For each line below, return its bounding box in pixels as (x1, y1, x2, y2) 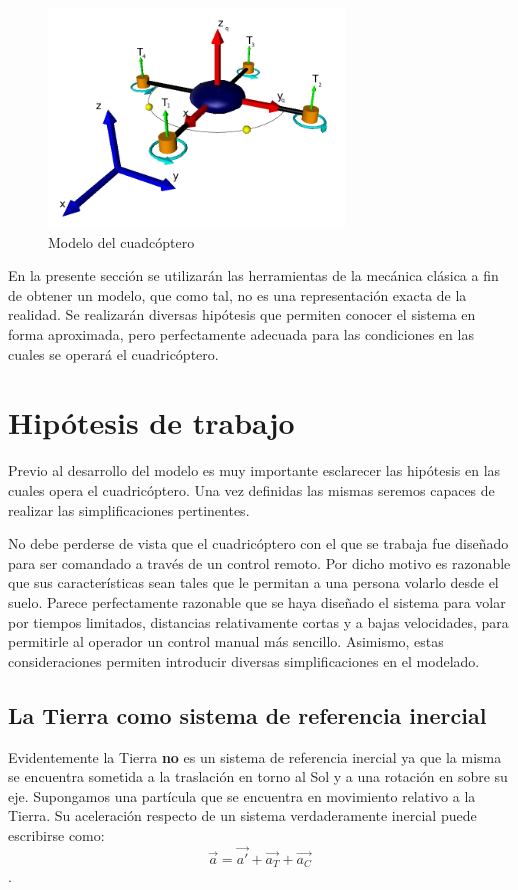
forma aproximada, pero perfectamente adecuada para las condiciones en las (8, 324, 474, 345)
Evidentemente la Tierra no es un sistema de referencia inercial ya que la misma (8, 746, 502, 767)
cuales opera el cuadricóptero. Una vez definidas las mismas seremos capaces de (8, 479, 495, 500)
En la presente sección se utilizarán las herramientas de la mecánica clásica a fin (8, 265, 499, 286)
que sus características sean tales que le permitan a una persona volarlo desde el (8, 572, 499, 593)
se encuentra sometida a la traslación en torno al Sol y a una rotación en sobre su (8, 766, 508, 787)
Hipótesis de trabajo (8, 402, 295, 443)
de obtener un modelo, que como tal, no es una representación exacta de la (8, 284, 467, 305)
